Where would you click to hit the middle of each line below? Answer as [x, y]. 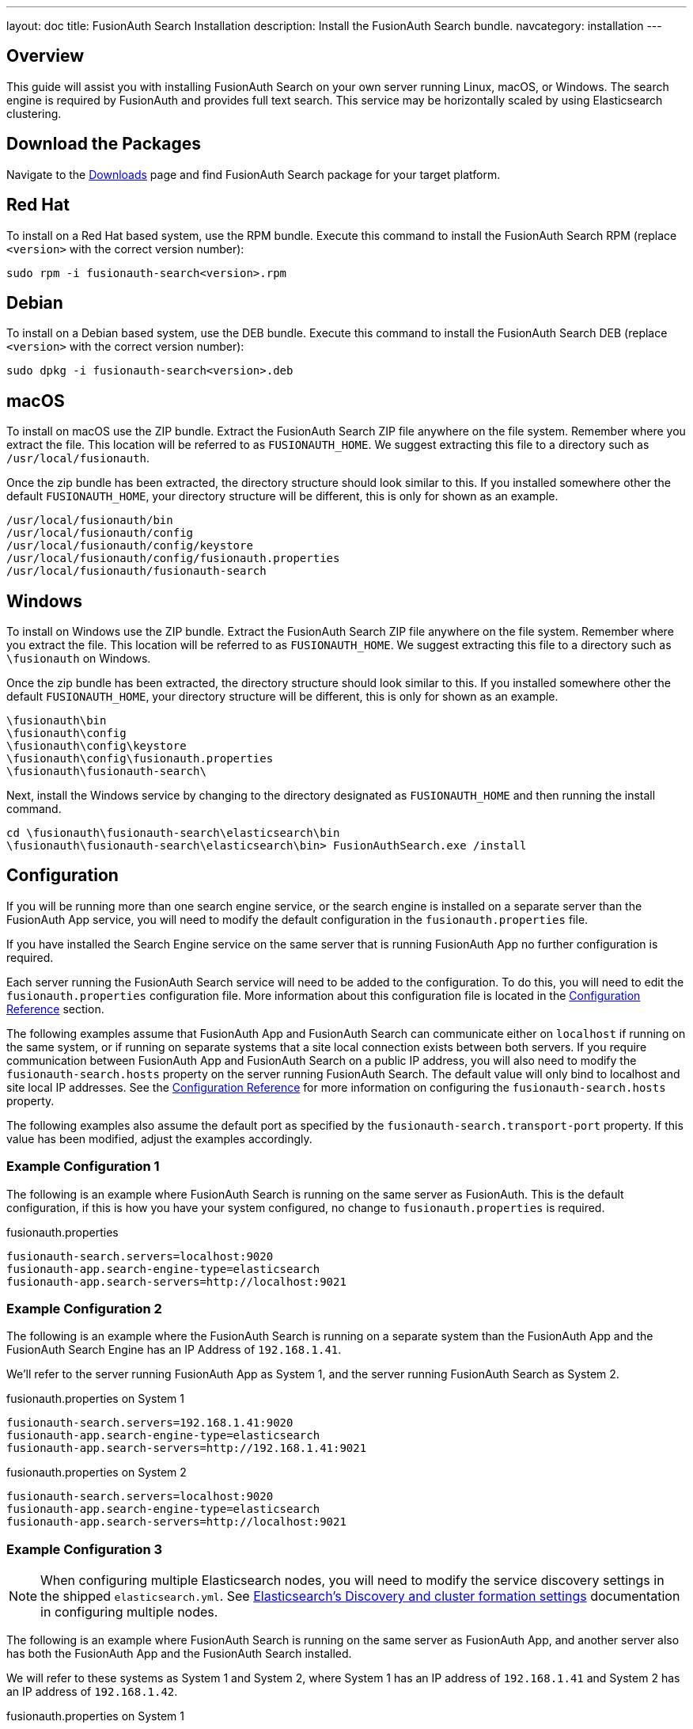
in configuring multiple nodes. [129, 1612]
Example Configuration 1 [83, 1167]
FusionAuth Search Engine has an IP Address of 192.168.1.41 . [174, 1350]
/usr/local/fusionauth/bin [90, 521]
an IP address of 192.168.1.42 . [92, 1692]
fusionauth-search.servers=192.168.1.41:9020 [150, 1423]
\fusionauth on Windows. [79, 659]
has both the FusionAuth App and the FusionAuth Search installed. [179, 1654]
